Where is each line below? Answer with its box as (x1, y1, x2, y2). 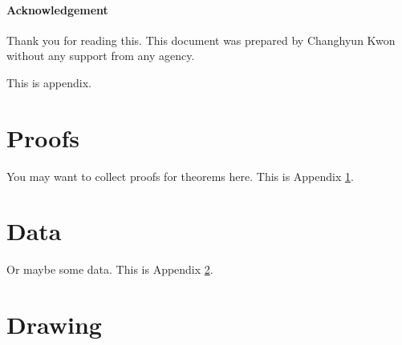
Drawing (6, 308, 102, 341)
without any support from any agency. (6, 47, 195, 64)
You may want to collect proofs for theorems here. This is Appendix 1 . (6, 167, 354, 184)
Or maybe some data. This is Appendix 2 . (6, 261, 213, 278)
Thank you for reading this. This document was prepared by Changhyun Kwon (6, 31, 396, 48)
